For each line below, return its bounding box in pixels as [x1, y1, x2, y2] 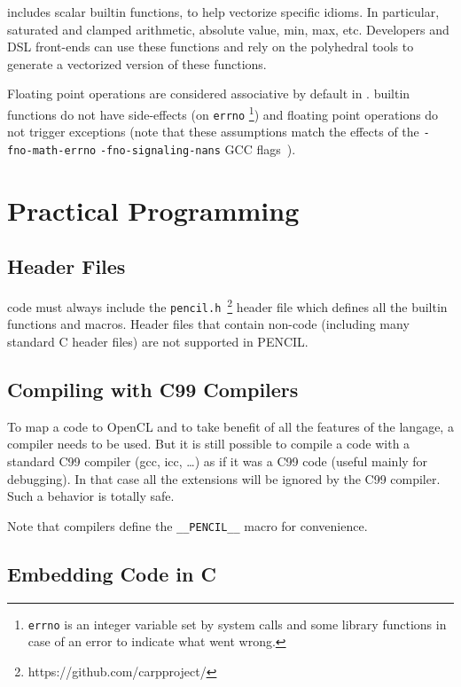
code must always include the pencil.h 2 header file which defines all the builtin [7, 295, 448, 316]
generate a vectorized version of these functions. [7, 54, 267, 73]
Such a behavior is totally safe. [7, 487, 175, 505]
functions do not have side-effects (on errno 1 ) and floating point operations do [7, 102, 439, 123]
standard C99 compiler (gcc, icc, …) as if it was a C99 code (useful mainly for [7, 452, 428, 471]
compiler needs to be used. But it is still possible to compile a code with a [7, 434, 410, 453]
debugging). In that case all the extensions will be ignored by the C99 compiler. [7, 469, 441, 488]
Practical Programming [7, 191, 300, 228]
